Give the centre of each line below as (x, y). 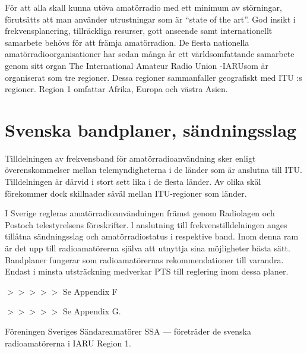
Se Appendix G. (92, 311)
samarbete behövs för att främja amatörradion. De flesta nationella (127, 42)
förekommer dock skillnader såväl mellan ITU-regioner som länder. (126, 193)
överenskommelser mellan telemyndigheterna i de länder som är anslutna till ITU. (153, 170)
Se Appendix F (90, 291)
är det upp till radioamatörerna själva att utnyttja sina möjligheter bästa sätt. (148, 248)
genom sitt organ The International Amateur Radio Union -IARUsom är (137, 65)
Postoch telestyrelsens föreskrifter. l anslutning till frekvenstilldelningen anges (146, 224)
